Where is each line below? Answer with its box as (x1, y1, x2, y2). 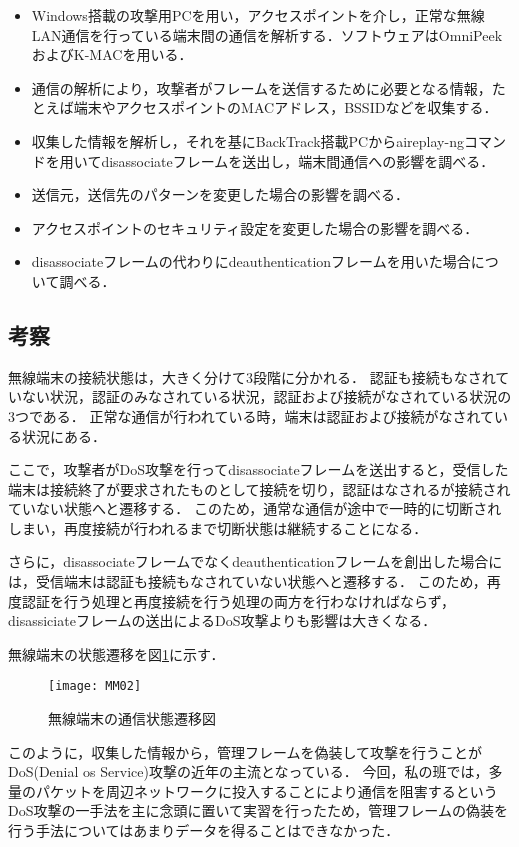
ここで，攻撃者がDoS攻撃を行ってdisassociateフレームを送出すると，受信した (8, 459, 509, 480)
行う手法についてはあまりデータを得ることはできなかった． (8, 820, 400, 841)
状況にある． (21, 425, 106, 446)
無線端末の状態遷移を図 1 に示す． (8, 643, 225, 664)
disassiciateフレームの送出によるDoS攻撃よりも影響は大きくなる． (8, 610, 437, 631)
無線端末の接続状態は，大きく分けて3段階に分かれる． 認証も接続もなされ (8, 366, 496, 387)
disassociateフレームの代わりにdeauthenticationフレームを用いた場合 (31, 251, 471, 272)
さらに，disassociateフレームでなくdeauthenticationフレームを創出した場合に (8, 551, 503, 572)
